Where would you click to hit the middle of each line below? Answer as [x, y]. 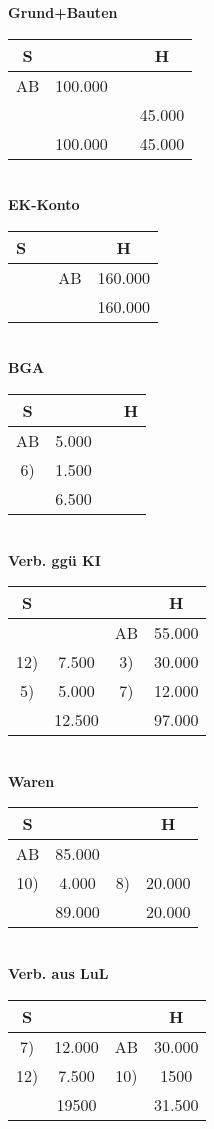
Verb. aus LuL [58, 972]
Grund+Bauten [63, 12]
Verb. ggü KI [54, 559]
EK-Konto [44, 204]
